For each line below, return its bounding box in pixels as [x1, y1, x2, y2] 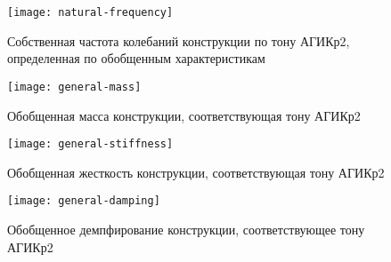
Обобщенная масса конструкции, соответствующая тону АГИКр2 [7, 106, 361, 124]
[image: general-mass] [7, 80, 142, 93]
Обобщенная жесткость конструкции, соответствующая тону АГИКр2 [7, 163, 385, 181]
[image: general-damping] [7, 195, 160, 208]
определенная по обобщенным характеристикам [7, 49, 265, 67]
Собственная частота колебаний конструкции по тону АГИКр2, [7, 31, 350, 50]
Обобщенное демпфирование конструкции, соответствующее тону [7, 220, 365, 238]
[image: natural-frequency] [7, 6, 174, 19]
